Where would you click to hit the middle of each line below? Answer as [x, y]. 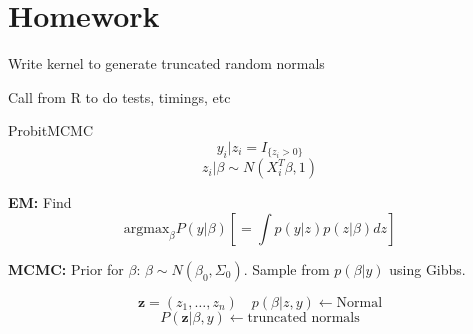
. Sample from [286, 268]
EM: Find [40, 202]
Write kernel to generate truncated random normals [166, 63]
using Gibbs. [427, 268]
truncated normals [303, 317]
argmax [146, 228]
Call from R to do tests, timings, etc [119, 96]
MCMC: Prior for [66, 268]
